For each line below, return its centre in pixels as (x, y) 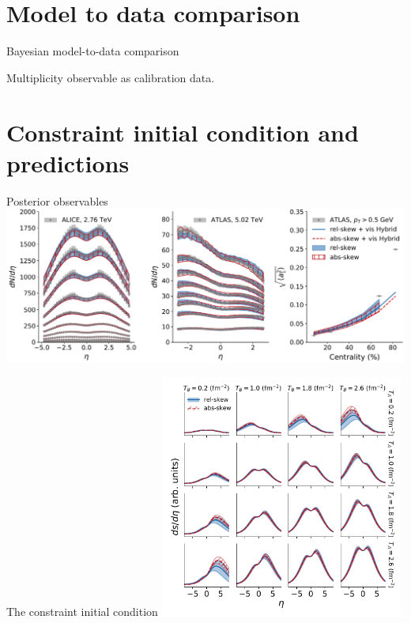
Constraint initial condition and (183, 132)
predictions (68, 162)
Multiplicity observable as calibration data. (111, 77)
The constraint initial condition (82, 612)
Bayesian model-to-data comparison (93, 51)
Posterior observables (57, 200)
